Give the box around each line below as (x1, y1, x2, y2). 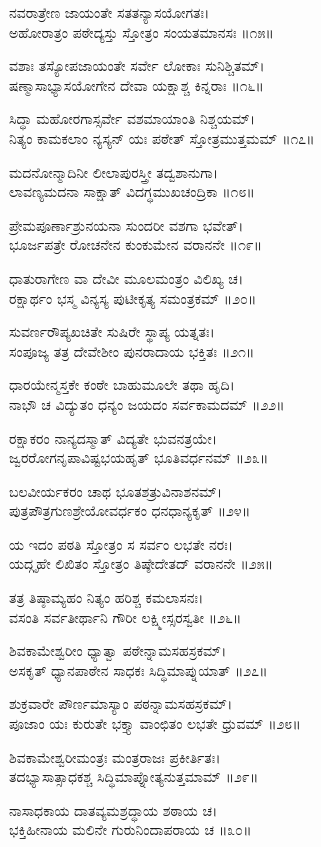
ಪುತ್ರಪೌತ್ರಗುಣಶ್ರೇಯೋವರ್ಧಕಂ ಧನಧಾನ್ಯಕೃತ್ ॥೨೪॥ (9, 500, 251, 521)
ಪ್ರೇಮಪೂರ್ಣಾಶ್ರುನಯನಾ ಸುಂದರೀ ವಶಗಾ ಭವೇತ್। (9, 214, 244, 235)
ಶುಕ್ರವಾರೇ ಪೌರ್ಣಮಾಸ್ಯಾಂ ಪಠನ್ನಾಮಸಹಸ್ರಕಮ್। (9, 693, 233, 714)
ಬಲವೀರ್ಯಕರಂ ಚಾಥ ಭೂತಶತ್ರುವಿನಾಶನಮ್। (9, 480, 223, 501)
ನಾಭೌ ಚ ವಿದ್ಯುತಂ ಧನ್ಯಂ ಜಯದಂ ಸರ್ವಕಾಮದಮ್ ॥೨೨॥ (9, 393, 285, 414)
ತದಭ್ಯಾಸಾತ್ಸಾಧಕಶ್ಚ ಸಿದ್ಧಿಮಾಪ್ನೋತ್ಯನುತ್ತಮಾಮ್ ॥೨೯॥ (9, 766, 259, 787)
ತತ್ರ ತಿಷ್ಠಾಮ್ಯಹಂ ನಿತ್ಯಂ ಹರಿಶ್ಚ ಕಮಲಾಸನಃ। (9, 587, 204, 608)
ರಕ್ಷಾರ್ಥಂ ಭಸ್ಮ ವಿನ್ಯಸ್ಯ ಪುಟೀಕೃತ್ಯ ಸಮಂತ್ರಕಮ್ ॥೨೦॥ (9, 287, 257, 308)
